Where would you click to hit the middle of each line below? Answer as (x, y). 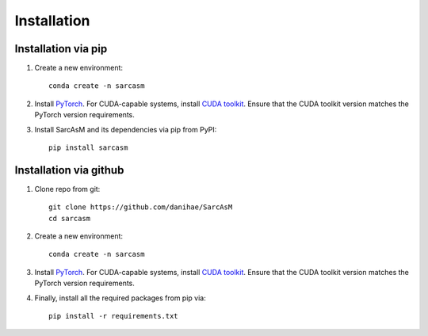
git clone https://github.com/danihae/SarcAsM (141, 207)
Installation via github (69, 170)
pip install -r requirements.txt (113, 316)
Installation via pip (61, 49)
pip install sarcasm (88, 148)
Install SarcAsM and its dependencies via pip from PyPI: (126, 129)
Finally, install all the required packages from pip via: (120, 298)
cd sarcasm (70, 218)
